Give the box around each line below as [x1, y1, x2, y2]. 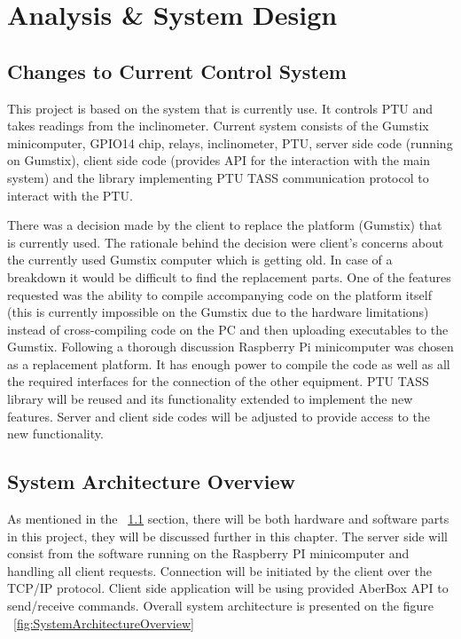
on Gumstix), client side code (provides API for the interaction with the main [7, 151, 431, 170]
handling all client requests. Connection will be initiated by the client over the [7, 561, 432, 580]
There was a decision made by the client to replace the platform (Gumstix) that [7, 216, 442, 234]
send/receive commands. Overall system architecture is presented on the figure [7, 596, 434, 615]
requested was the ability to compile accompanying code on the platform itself [7, 285, 433, 304]
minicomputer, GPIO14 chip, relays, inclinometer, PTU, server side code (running [7, 133, 453, 152]
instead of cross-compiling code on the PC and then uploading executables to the [7, 319, 449, 338]
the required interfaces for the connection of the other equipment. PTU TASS [7, 372, 429, 390]
